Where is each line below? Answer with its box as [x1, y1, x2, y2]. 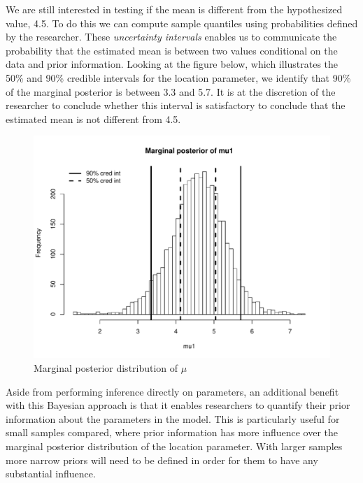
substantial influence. [6, 466, 96, 481]
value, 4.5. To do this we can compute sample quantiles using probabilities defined [6, 15, 358, 30]
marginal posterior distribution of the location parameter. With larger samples [6, 438, 343, 453]
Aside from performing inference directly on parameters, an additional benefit [6, 384, 339, 398]
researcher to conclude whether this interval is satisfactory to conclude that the [6, 98, 346, 113]
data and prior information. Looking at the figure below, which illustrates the [6, 57, 339, 71]
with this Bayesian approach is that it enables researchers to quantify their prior [6, 398, 350, 412]
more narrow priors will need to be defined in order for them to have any [6, 452, 318, 467]
